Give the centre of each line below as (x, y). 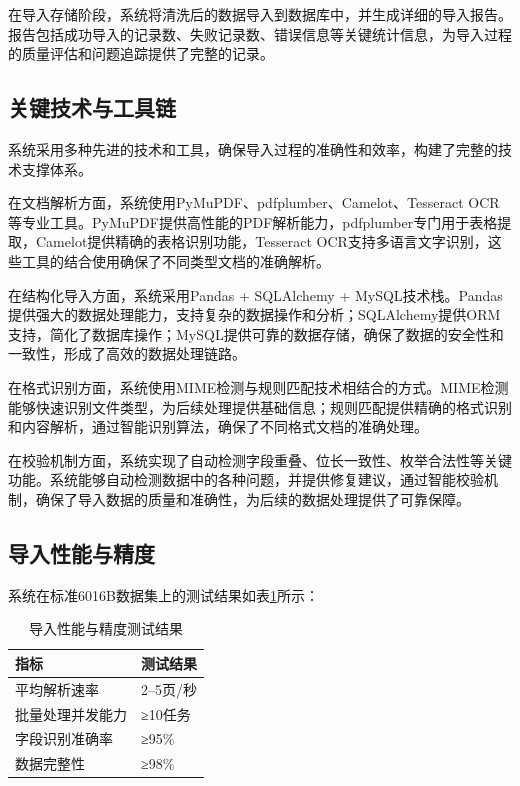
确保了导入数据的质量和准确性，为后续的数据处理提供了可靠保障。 (252, 498)
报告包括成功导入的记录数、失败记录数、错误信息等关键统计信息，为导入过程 (260, 33)
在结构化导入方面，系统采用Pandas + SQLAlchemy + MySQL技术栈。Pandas (255, 294)
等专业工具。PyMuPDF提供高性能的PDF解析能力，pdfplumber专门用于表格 (253, 221)
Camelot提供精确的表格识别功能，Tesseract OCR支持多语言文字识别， (261, 241)
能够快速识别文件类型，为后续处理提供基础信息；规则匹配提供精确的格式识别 (260, 406)
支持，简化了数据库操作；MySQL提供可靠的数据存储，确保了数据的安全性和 (256, 333)
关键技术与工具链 (92, 107)
